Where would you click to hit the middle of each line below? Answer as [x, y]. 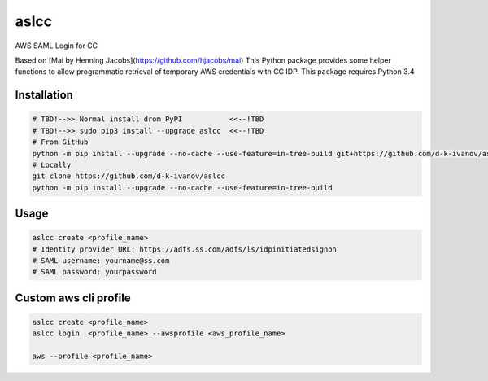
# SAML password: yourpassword [95, 272]
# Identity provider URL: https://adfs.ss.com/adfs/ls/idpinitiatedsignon [185, 249]
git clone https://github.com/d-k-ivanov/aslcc [129, 176]
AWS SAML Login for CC [57, 46]
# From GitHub [60, 142]
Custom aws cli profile [73, 298]
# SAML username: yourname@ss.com [101, 261]
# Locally [52, 164]
